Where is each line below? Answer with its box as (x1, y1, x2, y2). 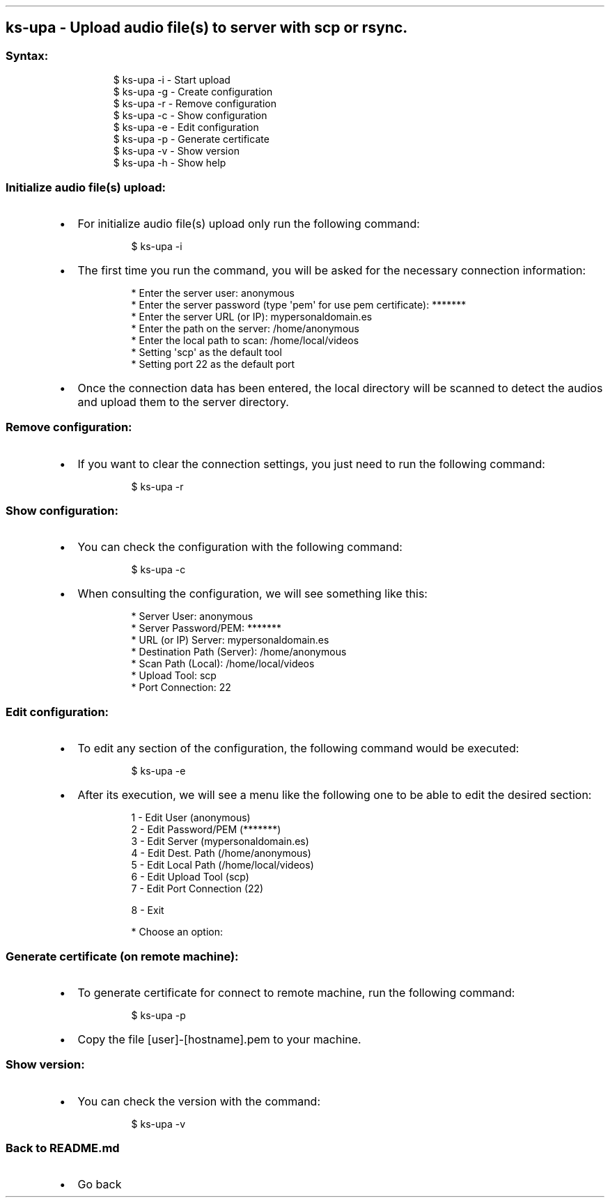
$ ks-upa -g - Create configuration (113, 86, 273, 98)
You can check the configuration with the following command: (77, 540, 402, 554)
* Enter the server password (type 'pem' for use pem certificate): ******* (131, 298, 467, 311)
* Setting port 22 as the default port (131, 357, 295, 370)
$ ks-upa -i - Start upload (113, 74, 230, 86)
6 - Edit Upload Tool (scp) (131, 871, 249, 883)
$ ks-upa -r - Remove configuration (113, 98, 276, 110)
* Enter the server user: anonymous (131, 286, 295, 299)
